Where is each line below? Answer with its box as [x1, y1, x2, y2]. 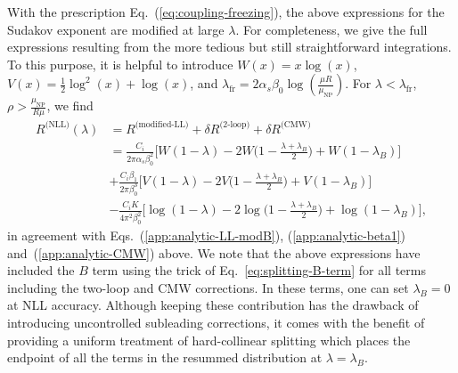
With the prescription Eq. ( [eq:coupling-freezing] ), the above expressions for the [7, 3, 445, 20]
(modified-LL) [135, 120, 189, 130]
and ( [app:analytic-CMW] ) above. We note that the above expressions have [7, 243, 421, 262]
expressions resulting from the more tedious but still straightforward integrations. [7, 37, 452, 56]
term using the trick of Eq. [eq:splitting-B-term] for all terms [92, 261, 426, 280]
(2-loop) [219, 120, 250, 130]
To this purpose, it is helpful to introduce [7, 54, 233, 73]
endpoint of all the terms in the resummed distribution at [7, 348, 323, 367]
